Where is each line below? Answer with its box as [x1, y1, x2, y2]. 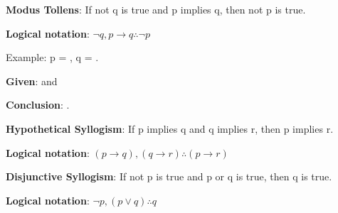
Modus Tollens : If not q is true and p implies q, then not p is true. [6, 2, 306, 16]
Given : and [6, 73, 58, 88]
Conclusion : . [6, 97, 70, 112]
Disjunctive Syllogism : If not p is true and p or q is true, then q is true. [6, 169, 332, 184]
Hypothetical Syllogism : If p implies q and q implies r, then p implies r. [6, 121, 334, 136]
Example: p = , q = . [6, 50, 99, 65]
